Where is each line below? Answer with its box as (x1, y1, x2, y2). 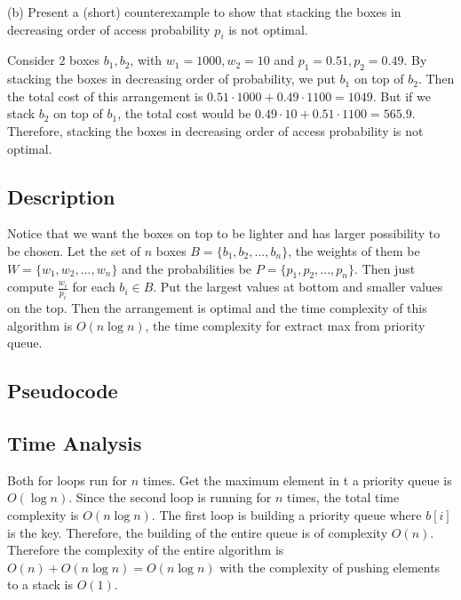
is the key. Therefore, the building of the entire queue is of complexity (7, 523, 388, 541)
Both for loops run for (7, 470, 127, 489)
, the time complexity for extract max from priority (145, 316, 425, 334)
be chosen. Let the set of (7, 241, 141, 260)
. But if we (372, 86, 431, 105)
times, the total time (287, 488, 400, 507)
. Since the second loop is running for (68, 488, 272, 507)
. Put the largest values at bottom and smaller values (153, 277, 443, 296)
